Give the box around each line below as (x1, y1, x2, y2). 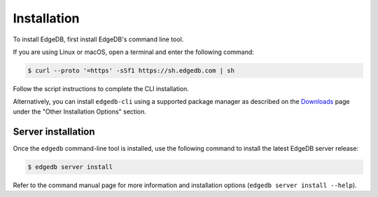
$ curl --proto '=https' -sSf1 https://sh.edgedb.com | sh (27, 67, 234, 74)
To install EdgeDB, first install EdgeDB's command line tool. (13, 35, 184, 43)
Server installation (13, 125, 95, 137)
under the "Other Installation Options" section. (13, 107, 147, 116)
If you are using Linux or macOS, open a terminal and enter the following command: (13, 48, 255, 56)
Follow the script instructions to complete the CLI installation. (13, 84, 189, 93)
